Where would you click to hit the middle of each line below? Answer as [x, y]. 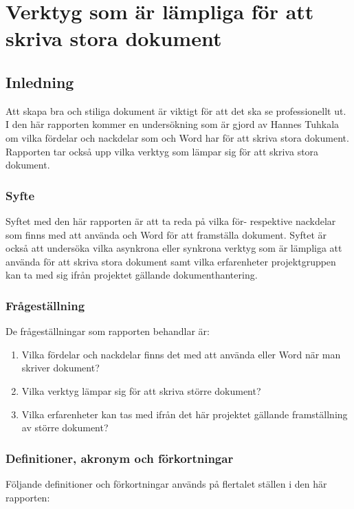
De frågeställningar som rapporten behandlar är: [108, 331]
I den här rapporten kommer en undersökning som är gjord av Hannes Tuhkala [173, 124]
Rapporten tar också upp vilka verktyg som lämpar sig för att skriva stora [162, 151]
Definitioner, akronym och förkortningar [120, 458]
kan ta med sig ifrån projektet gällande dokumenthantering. [132, 275]
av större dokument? [65, 427]
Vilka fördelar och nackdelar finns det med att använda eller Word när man [181, 354]
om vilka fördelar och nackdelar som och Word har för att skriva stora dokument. [177, 137]
